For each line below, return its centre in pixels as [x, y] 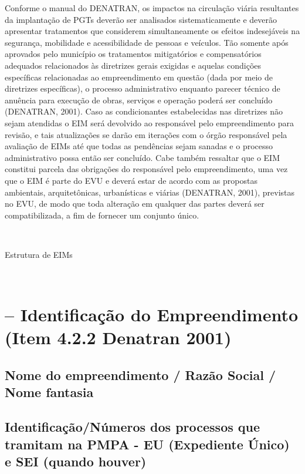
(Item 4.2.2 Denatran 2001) [118, 337]
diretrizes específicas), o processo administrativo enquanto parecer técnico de [143, 88]
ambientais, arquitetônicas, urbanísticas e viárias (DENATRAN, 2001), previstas [150, 192]
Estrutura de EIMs [39, 254]
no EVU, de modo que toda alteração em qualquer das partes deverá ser [135, 204]
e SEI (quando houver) [76, 461]
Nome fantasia [49, 392]
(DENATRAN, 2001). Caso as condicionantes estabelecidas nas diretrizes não [144, 111]
